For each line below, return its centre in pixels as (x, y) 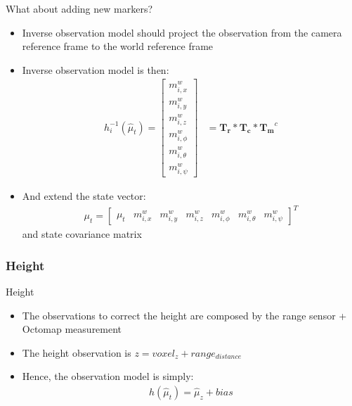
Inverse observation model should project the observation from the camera (182, 32)
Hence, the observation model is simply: (108, 376)
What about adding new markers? (79, 8)
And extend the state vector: (84, 196)
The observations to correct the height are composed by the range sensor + (184, 315)
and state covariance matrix (82, 234)
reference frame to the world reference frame (118, 46)
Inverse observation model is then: (96, 69)
